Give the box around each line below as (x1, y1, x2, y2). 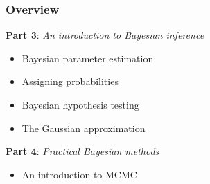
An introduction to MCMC (21, 167, 137, 181)
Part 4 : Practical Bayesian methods (6, 144, 159, 158)
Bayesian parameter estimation (21, 50, 154, 65)
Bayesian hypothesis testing (21, 98, 139, 111)
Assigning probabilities (21, 74, 119, 89)
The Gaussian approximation (21, 120, 146, 135)
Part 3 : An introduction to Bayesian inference (6, 28, 204, 42)
